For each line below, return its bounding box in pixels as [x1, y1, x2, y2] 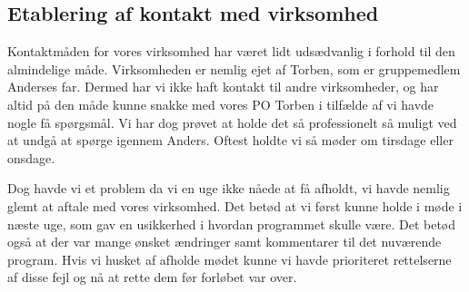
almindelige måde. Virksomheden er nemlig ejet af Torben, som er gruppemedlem [7, 59, 461, 78]
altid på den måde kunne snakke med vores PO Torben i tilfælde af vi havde [7, 94, 434, 113]
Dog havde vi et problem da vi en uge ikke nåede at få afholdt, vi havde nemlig [7, 179, 450, 198]
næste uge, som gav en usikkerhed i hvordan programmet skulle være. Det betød [7, 214, 456, 233]
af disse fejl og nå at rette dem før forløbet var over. [7, 268, 297, 287]
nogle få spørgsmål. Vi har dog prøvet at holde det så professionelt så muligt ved [7, 112, 457, 131]
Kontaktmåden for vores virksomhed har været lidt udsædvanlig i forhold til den [7, 42, 455, 61]
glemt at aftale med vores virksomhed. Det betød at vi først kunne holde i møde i [7, 196, 463, 215]
